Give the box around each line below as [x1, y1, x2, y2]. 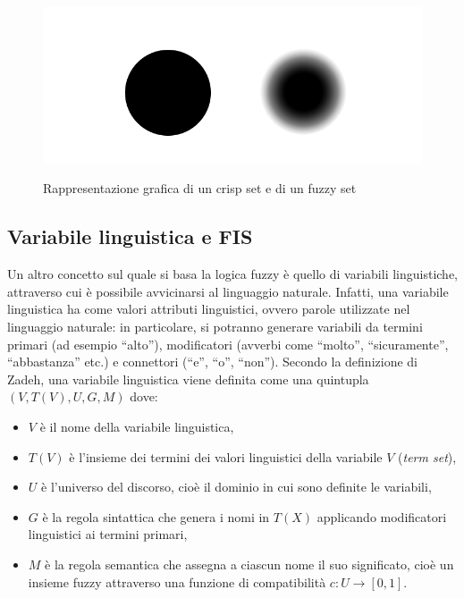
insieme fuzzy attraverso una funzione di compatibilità [28, 572, 326, 591]
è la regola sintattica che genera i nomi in [42, 507, 270, 526]
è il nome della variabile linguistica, [39, 417, 234, 436]
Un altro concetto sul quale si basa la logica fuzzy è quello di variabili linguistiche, [7, 265, 458, 283]
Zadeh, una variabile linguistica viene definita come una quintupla [7, 369, 369, 388]
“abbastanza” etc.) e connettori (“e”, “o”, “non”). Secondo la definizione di [7, 352, 418, 371]
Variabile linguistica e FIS [7, 223, 253, 250]
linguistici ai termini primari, [28, 525, 188, 543]
